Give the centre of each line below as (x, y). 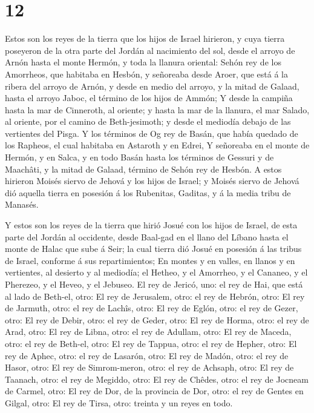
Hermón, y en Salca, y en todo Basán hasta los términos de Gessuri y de (139, 157)
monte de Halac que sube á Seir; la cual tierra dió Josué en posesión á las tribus (153, 249)
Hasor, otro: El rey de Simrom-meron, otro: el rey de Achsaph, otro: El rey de (149, 367)
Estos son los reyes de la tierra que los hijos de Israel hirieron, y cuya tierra (145, 38)
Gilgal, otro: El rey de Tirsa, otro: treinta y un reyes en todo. (119, 402)
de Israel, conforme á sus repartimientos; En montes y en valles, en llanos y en (150, 260)
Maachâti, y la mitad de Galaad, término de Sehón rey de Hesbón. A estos (143, 169)
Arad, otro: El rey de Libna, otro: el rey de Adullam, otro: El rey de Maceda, (148, 332)
